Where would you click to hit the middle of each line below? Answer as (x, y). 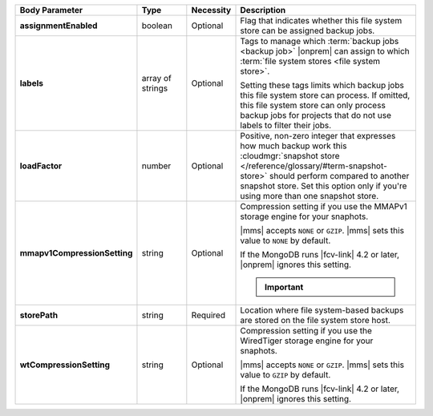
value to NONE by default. (285, 240)
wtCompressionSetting (65, 365)
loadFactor (41, 166)
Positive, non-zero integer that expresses (318, 136)
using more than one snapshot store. (310, 196)
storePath (39, 315)
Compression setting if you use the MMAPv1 (324, 206)
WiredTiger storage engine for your (307, 341)
